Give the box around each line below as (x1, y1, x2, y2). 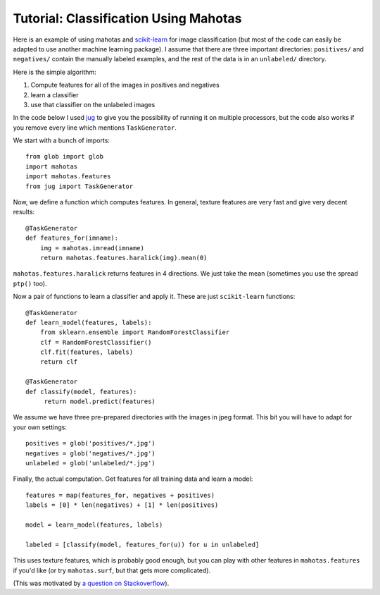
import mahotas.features (25, 173, 111, 180)
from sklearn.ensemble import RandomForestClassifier (39, 329, 230, 336)
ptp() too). (13, 279, 47, 288)
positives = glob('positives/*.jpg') (25, 439, 156, 448)
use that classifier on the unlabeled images (30, 100, 156, 109)
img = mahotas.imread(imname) (39, 244, 144, 252)
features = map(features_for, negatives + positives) (25, 491, 215, 499)
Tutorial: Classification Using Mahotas (13, 11, 242, 26)
